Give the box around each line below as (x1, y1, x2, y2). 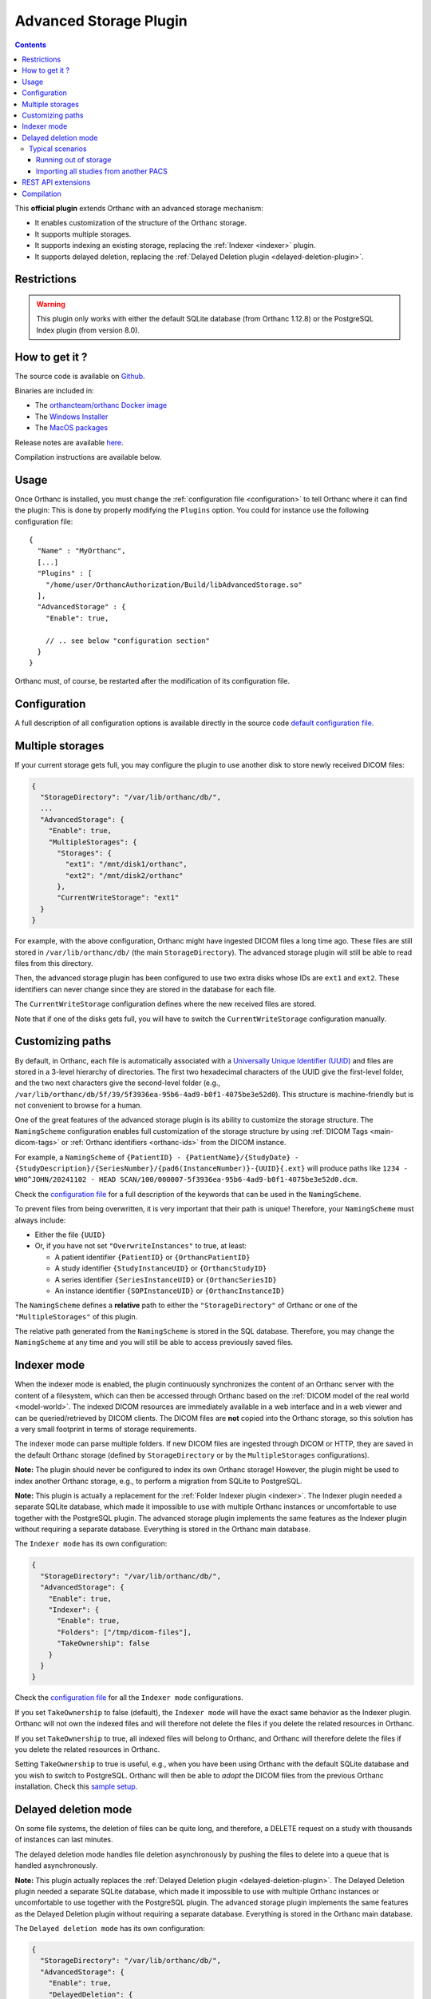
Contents (14, 40, 47, 50)
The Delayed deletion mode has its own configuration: (14, 1924, 205, 1933)
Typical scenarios (29, 144, 87, 154)
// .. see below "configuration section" (45, 636, 211, 645)
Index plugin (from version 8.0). (36, 325, 140, 335)
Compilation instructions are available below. (14, 453, 162, 462)
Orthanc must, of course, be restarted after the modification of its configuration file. (14, 676, 291, 685)
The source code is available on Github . (14, 371, 145, 381)
